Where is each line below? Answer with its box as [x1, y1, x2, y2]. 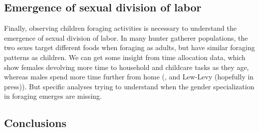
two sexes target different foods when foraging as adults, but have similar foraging [4, 42, 255, 53]
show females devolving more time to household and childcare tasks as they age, [4, 62, 249, 72]
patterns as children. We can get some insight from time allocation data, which [4, 52, 246, 62]
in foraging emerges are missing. [4, 91, 102, 101]
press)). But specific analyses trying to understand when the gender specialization [4, 81, 255, 91]
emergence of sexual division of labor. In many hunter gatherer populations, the [4, 32, 248, 43]
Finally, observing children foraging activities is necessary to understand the [4, 23, 237, 33]
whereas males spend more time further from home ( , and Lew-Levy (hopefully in [4, 71, 254, 82]
